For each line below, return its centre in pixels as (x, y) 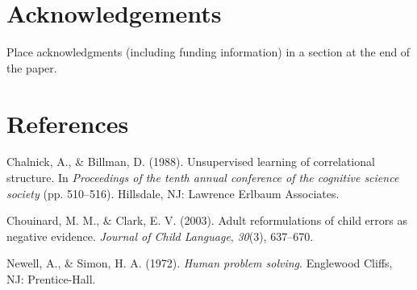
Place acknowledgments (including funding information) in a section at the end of (208, 52)
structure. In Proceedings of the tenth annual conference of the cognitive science (203, 178)
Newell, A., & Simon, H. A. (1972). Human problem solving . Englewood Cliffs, (200, 263)
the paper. (32, 67)
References (68, 123)
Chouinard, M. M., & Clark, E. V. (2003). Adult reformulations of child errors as (207, 220)
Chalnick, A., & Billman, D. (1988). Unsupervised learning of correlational (191, 162)
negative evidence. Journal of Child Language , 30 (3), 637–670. (160, 236)
